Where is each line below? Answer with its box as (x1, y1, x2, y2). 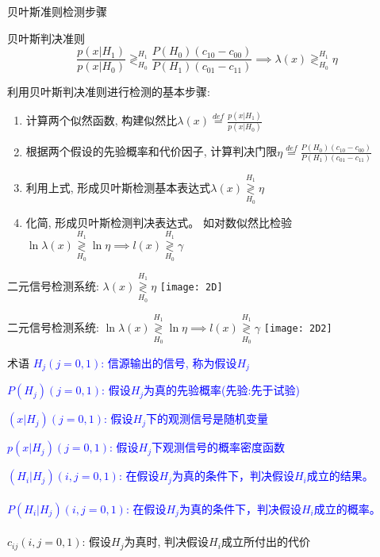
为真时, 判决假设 (124, 533, 209, 550)
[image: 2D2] (263, 323, 332, 335)
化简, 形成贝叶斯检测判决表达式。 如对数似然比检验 (25, 214, 293, 231)
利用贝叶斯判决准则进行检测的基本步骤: (7, 83, 210, 100)
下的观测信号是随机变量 (146, 410, 269, 427)
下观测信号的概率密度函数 (152, 439, 286, 455)
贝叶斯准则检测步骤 (7, 3, 107, 19)
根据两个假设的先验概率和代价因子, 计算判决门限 (25, 143, 278, 159)
